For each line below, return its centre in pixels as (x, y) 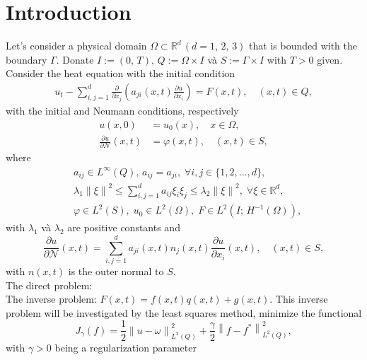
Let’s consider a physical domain (76, 46)
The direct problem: (49, 285)
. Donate (75, 59)
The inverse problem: (51, 299)
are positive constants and (124, 227)
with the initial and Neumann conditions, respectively (122, 110)
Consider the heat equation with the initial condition (121, 73)
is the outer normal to (116, 271)
